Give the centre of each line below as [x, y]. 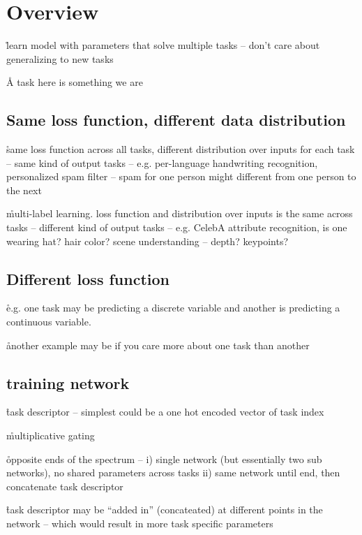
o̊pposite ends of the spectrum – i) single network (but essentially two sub [164, 459]
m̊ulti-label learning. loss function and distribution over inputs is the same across [180, 213]
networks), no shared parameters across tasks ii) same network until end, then [173, 472]
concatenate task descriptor [65, 486]
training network [68, 382]
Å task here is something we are [75, 82]
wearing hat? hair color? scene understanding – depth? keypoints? [148, 241]
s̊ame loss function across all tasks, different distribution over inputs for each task [181, 149]
